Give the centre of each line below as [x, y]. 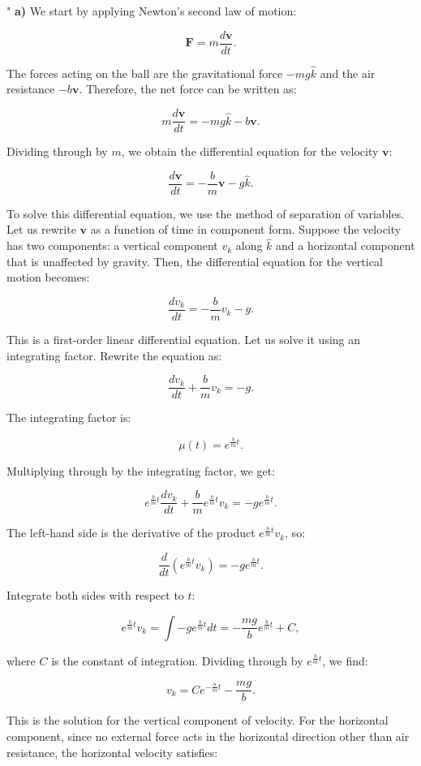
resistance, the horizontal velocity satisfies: [112, 752]
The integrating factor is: [69, 417]
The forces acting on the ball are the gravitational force [145, 73]
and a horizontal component [346, 245]
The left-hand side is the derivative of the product [131, 533]
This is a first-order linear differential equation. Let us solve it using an [184, 340]
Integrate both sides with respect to [95, 595]
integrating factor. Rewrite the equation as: [114, 355]
